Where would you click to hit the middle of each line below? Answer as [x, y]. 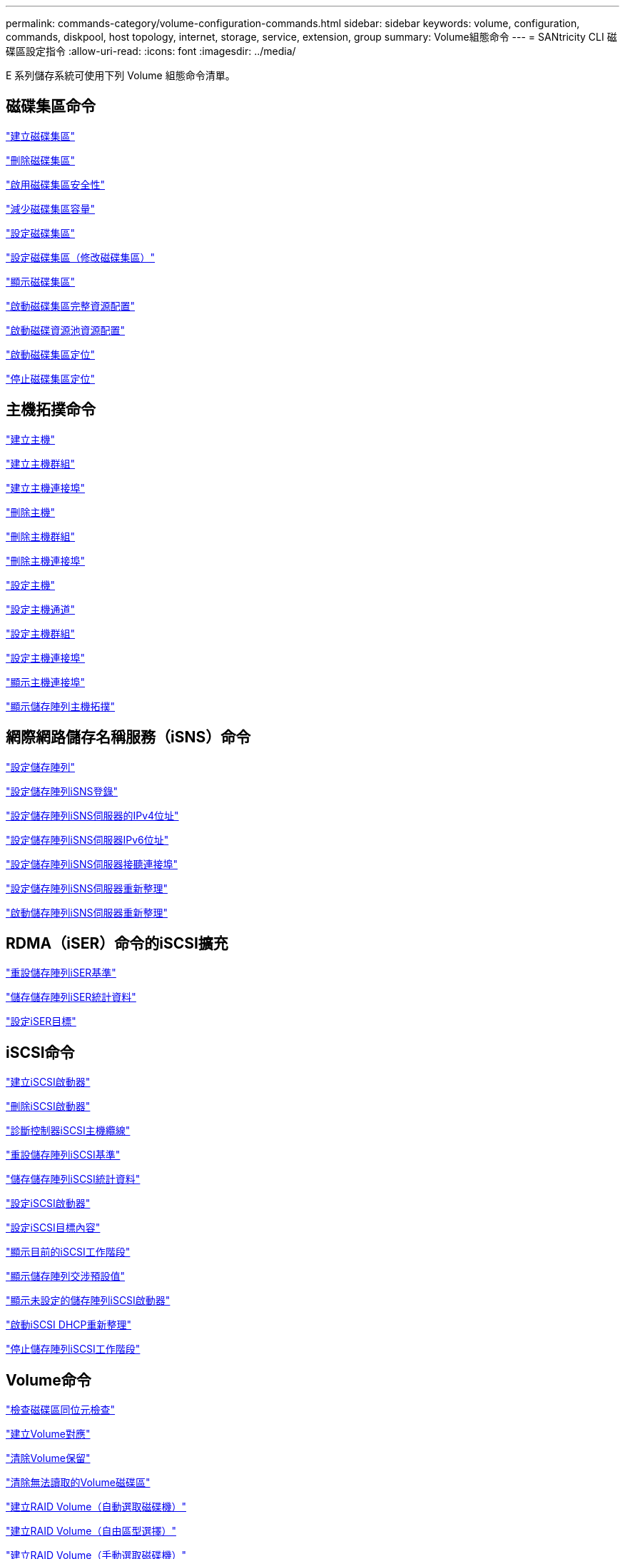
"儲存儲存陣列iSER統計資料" [71, 997]
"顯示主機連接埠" [46, 682]
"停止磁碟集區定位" [51, 378]
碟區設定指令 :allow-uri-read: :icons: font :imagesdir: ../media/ [151, 51]
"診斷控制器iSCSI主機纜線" [68, 1131]
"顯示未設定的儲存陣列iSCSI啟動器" [88, 1301]
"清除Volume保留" [48, 1458]
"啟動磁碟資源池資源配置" [66, 330]
